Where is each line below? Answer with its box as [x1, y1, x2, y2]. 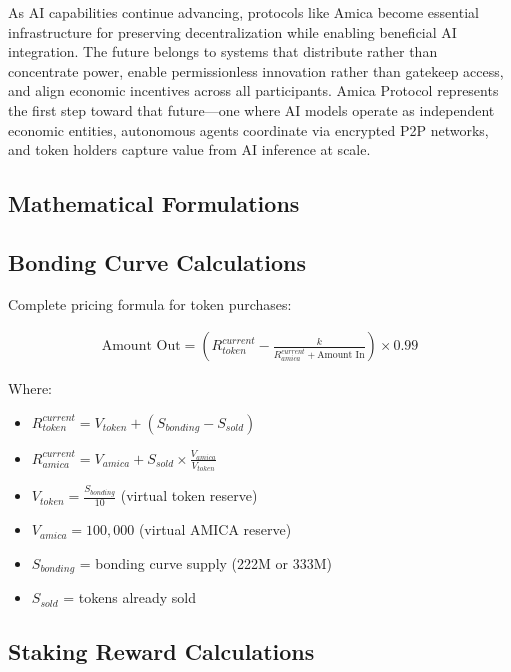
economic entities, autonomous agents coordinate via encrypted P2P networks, [8, 119, 489, 140]
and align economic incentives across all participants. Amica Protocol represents [8, 80, 499, 101]
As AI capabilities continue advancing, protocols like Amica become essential [8, 2, 479, 22]
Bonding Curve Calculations [8, 246, 306, 277]
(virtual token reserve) [120, 485, 258, 506]
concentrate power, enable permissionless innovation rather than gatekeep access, [8, 60, 504, 81]
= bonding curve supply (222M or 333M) [79, 552, 332, 573]
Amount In [317, 350, 365, 361]
